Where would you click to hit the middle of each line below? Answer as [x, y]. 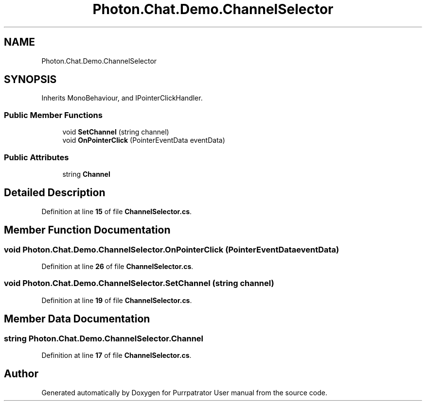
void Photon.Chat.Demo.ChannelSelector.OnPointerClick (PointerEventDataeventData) [172, 249]
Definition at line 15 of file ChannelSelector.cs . [117, 211]
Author [21, 374]
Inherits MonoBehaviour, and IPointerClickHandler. [122, 98]
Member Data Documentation [77, 319]
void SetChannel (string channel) [116, 132]
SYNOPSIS [30, 80]
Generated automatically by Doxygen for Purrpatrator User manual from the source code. [184, 392]
